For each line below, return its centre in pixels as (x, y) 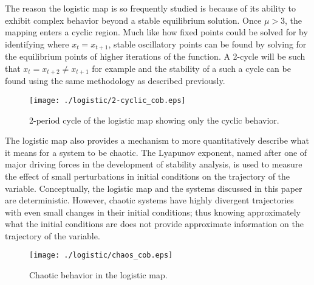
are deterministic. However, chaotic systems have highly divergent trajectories (149, 200)
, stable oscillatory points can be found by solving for (207, 44)
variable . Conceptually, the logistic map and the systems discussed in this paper (154, 188)
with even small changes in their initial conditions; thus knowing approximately (153, 212)
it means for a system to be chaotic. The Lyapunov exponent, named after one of (156, 152)
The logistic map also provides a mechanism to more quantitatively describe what (157, 140)
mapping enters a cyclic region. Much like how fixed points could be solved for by (156, 32)
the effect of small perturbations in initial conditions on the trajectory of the (148, 176)
